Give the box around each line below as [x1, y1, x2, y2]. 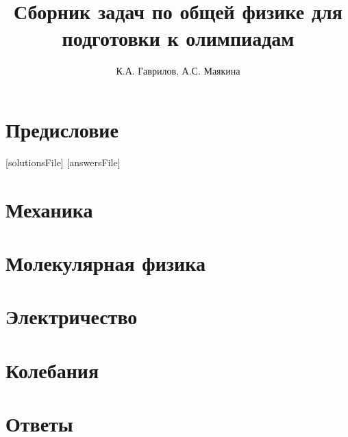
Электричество [5, 302, 138, 330]
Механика [5, 195, 93, 223]
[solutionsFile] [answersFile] [5, 155, 121, 169]
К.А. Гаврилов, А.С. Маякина [116, 64, 240, 78]
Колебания [5, 356, 99, 384]
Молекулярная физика [5, 249, 206, 276]
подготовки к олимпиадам [62, 24, 295, 52]
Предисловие [5, 115, 119, 143]
